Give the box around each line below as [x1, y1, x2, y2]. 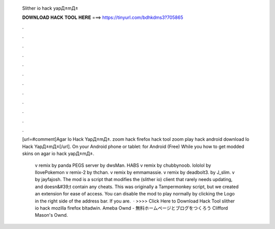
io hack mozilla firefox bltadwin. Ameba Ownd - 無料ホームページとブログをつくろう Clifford [35, 205, 228, 211]
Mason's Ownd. [35, 212, 68, 218]
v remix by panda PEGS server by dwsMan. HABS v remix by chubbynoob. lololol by [35, 162, 211, 168]
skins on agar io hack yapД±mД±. [22, 150, 94, 157]
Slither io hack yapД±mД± [22, 5, 78, 11]
